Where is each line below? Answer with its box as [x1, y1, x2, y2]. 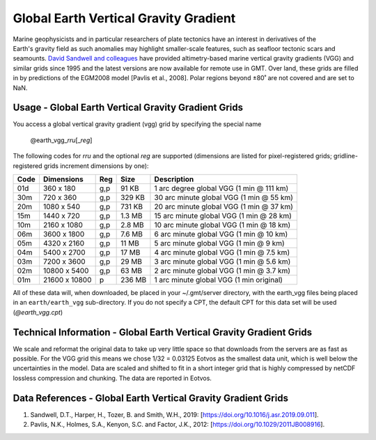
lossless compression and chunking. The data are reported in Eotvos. [13, 374, 212, 382]
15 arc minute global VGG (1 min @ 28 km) [154, 211, 292, 220]
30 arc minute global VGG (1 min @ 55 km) [154, 192, 294, 202]
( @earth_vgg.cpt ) [13, 308, 63, 317]
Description [154, 174, 194, 184]
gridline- [333, 152, 359, 160]
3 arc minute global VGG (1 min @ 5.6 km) [154, 257, 291, 266]
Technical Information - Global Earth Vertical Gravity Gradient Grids [13, 326, 313, 338]
